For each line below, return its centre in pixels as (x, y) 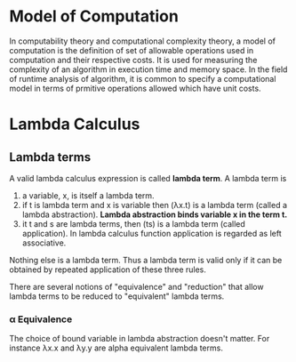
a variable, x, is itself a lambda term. (88, 195)
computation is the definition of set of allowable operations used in (132, 50)
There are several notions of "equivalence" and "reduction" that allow (136, 286)
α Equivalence (41, 319)
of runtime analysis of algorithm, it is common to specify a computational (143, 78)
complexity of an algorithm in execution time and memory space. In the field (148, 69)
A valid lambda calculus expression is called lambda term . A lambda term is (148, 178)
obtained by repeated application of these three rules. (108, 269)
